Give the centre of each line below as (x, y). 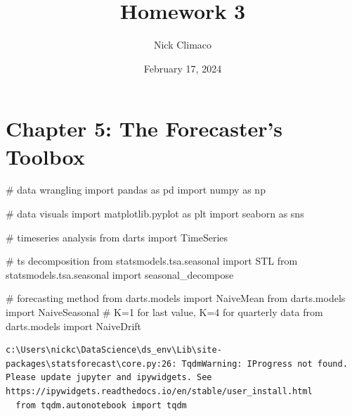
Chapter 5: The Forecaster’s (144, 128)
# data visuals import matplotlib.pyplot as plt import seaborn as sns (155, 214)
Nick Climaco (183, 45)
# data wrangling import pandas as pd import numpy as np (136, 190)
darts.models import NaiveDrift (73, 326)
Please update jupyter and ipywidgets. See (109, 378)
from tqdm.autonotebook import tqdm (101, 405)
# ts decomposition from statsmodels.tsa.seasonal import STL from (152, 261)
